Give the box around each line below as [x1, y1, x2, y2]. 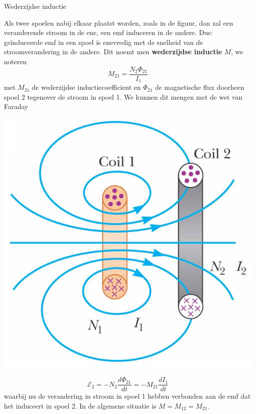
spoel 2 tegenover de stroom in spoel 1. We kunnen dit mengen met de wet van [4, 91, 243, 102]
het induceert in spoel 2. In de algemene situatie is [4, 400, 157, 411]
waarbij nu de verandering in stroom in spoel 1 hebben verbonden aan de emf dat [4, 391, 251, 401]
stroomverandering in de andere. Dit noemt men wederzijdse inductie [4, 46, 222, 57]
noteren [4, 56, 27, 66]
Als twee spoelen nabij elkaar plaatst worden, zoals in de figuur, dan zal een [4, 17, 233, 28]
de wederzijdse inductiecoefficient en [32, 82, 141, 92]
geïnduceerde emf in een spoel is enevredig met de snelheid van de [4, 37, 203, 47]
